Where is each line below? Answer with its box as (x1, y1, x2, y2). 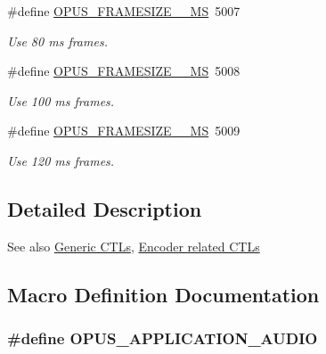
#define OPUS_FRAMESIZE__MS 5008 (7, 62, 240, 80)
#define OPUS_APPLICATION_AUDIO (7, 327, 318, 350)
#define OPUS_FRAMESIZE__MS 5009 (7, 121, 240, 140)
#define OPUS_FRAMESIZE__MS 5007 (7, 2, 240, 20)
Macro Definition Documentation (7, 280, 320, 308)
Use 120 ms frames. (7, 151, 115, 169)
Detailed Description (7, 194, 202, 222)
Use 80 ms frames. (7, 31, 108, 50)
